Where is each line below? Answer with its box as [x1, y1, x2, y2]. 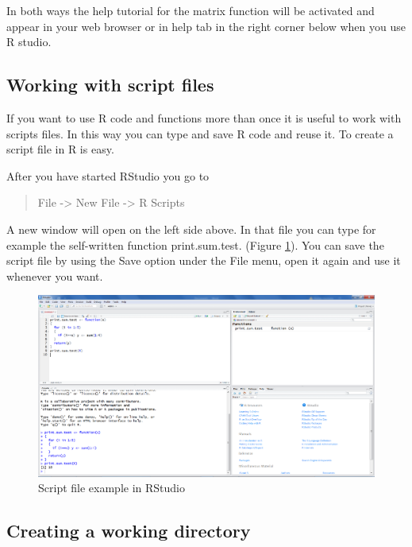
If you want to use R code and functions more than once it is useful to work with [6, 109, 402, 126]
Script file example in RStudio [38, 479, 185, 496]
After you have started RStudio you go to [6, 167, 210, 184]
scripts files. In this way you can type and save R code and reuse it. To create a [6, 125, 394, 142]
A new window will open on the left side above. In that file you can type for [6, 220, 376, 237]
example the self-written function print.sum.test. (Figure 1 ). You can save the [6, 236, 384, 253]
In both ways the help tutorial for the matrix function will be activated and [6, 2, 375, 18]
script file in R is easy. [6, 141, 114, 157]
